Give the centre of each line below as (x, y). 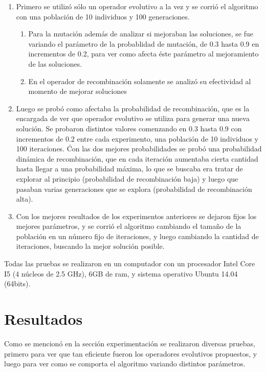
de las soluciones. (55, 63)
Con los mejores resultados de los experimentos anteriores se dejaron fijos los (136, 216)
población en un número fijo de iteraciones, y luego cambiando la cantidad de (137, 236)
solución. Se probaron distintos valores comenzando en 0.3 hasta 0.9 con (129, 128)
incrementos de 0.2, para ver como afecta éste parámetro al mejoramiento (143, 54)
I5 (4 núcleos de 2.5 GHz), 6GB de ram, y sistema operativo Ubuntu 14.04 (121, 273)
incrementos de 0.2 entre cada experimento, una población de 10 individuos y (137, 138)
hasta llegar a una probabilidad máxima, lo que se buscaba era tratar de (129, 169)
